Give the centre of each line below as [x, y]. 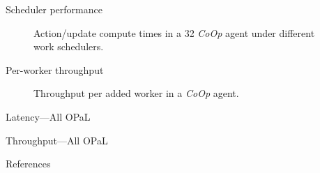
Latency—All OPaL [48, 116]
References [28, 164]
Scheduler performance [54, 9]
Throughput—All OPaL [57, 140]
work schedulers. [69, 46]
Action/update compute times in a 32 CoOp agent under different [174, 32]
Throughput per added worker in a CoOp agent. [136, 93]
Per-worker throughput [55, 69]
